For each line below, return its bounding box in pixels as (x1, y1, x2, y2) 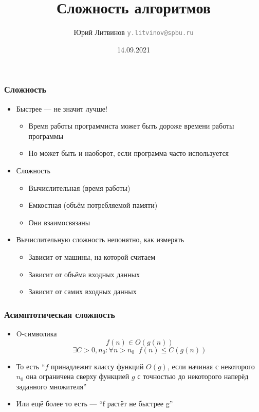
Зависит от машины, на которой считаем (28, 252, 156, 262)
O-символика (16, 328, 57, 339)
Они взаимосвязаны (28, 217, 90, 227)
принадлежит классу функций (51, 361, 144, 371)
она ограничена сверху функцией (26, 371, 129, 382)
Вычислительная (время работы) (28, 182, 131, 193)
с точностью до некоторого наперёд (137, 371, 249, 382)
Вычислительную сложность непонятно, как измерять (16, 234, 184, 245)
